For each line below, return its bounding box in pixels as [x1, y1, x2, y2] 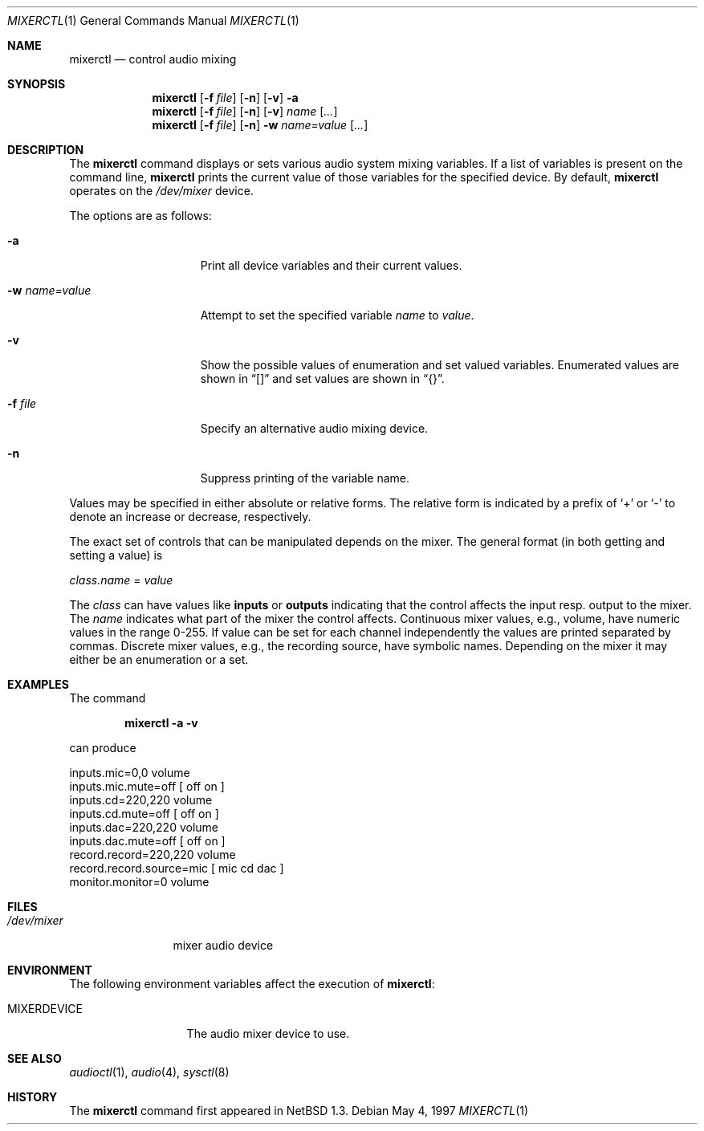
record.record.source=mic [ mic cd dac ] [69, 861, 284, 875]
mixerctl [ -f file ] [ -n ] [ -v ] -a [152, 91, 299, 104]
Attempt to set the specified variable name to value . [200, 308, 474, 322]
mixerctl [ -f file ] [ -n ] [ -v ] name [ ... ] [152, 104, 338, 118]
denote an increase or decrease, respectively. [69, 510, 311, 523]
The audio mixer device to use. [186, 1027, 350, 1040]
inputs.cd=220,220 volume [69, 793, 213, 807]
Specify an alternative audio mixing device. [200, 421, 429, 435]
